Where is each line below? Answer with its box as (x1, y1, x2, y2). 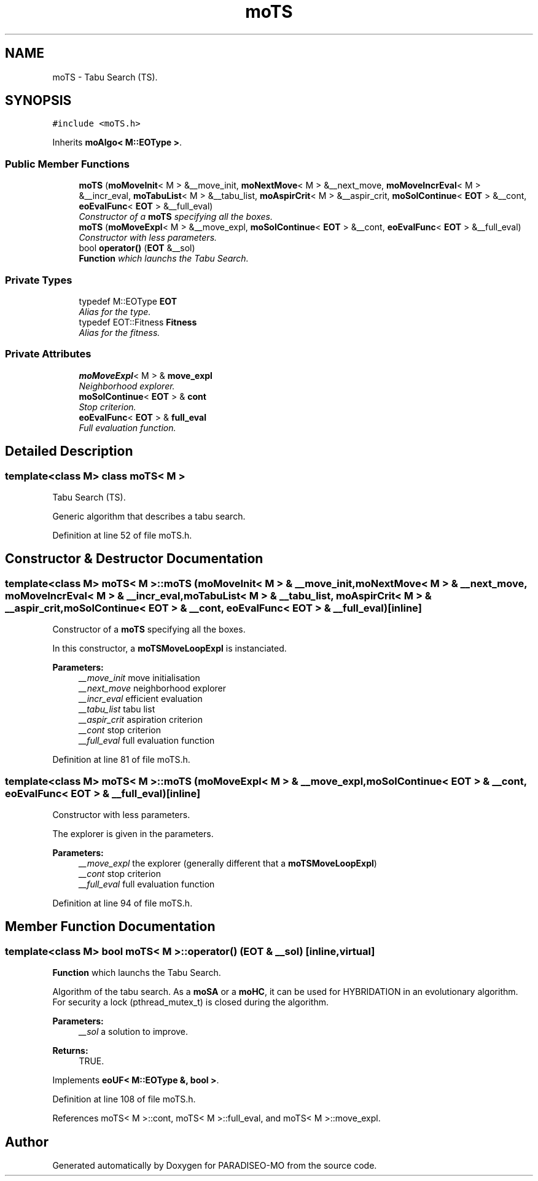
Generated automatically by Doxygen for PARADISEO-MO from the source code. (52, 1160, 377, 1171)
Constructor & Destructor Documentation (5, 551, 263, 567)
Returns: (52, 1045, 88, 1056)
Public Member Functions (5, 157, 130, 170)
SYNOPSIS (5, 93, 72, 109)
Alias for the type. (79, 306, 151, 317)
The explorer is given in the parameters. (52, 828, 214, 839)
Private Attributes (5, 348, 92, 361)
